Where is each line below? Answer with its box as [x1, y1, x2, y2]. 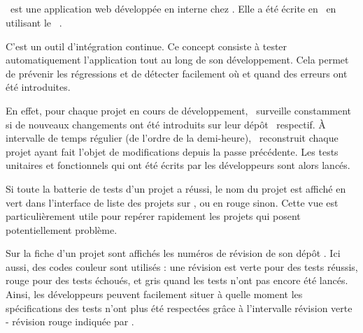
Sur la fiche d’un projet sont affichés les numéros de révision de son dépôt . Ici [6, 246, 341, 260]
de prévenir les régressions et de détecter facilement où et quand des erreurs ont [6, 66, 348, 80]
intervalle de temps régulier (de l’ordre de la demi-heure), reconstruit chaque [6, 131, 339, 145]
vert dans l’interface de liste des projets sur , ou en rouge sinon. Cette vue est [6, 195, 339, 209]
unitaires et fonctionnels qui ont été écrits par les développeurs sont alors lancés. [6, 158, 350, 172]
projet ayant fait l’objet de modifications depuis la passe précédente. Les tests [6, 144, 339, 158]
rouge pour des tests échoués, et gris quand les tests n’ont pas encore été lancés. [6, 273, 348, 288]
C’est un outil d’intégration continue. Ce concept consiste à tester [6, 38, 287, 53]
